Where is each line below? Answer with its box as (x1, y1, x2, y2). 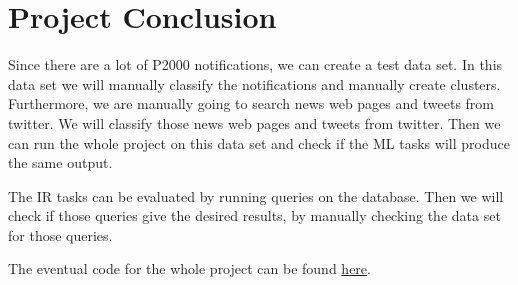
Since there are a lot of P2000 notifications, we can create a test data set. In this (8, 54, 503, 75)
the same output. (8, 152, 113, 173)
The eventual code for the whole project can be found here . (8, 258, 371, 279)
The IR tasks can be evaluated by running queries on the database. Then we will (8, 185, 504, 206)
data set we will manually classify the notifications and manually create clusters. (8, 73, 501, 94)
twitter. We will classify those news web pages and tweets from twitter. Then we (8, 112, 501, 133)
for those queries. (8, 224, 113, 245)
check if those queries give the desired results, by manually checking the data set (8, 205, 501, 226)
